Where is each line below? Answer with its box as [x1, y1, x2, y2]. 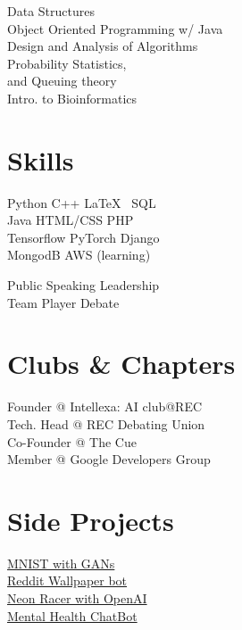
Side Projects [7, 502, 174, 538]
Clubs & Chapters [7, 345, 236, 382]
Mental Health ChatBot [7, 606, 138, 625]
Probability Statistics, [7, 54, 127, 72]
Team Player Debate [7, 293, 120, 311]
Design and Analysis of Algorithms [7, 37, 198, 55]
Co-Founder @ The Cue [7, 432, 137, 451]
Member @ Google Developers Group [7, 450, 211, 468]
